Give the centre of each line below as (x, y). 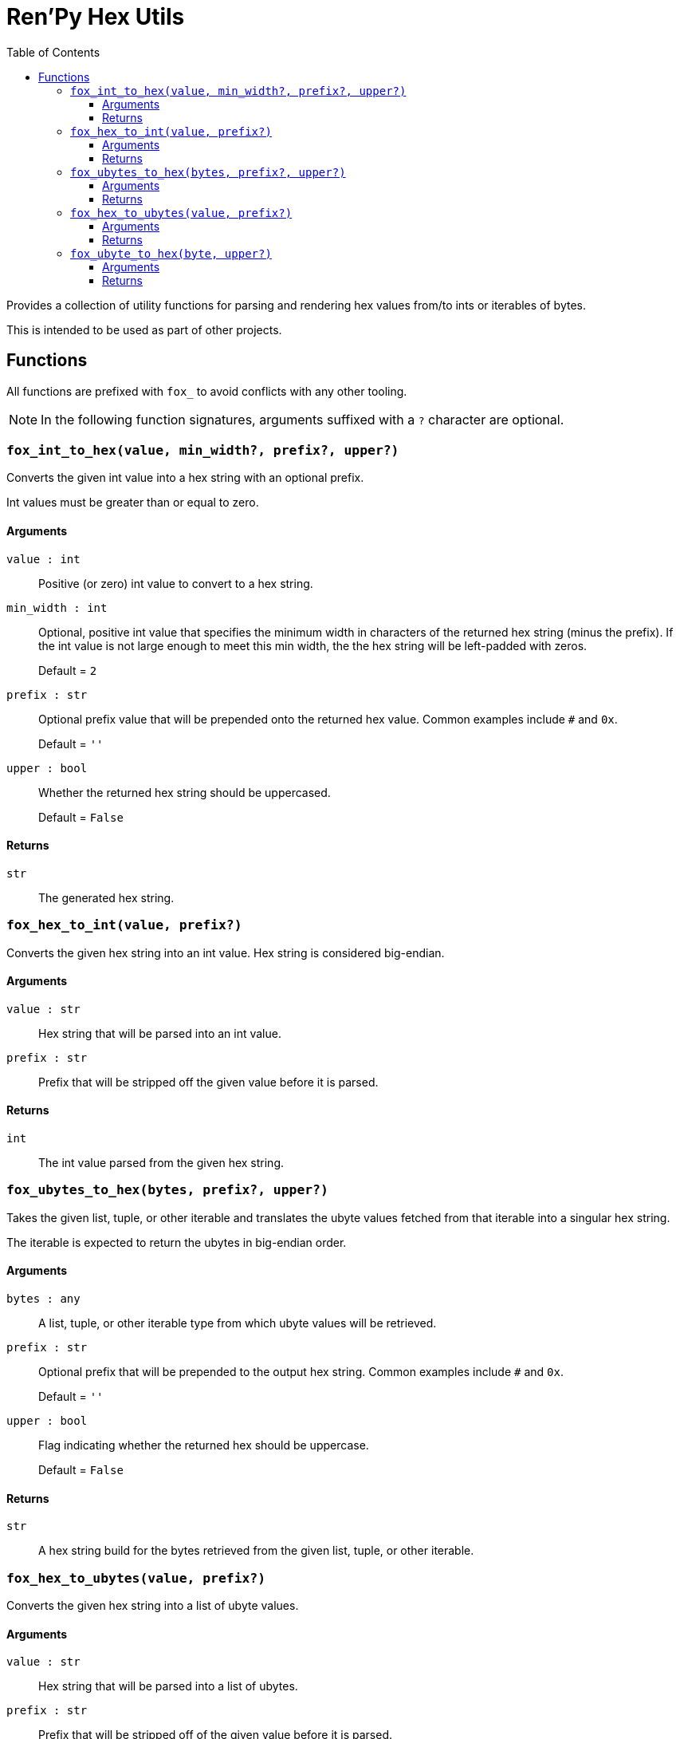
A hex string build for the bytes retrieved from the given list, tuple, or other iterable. (256, 1551)
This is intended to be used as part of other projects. (144, 329)
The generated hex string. (106, 897)
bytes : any (43, 1298)
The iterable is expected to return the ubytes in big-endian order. (177, 1242)
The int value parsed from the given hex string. (161, 1162)
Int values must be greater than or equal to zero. (133, 503)
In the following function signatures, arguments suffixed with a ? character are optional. (303, 419)
